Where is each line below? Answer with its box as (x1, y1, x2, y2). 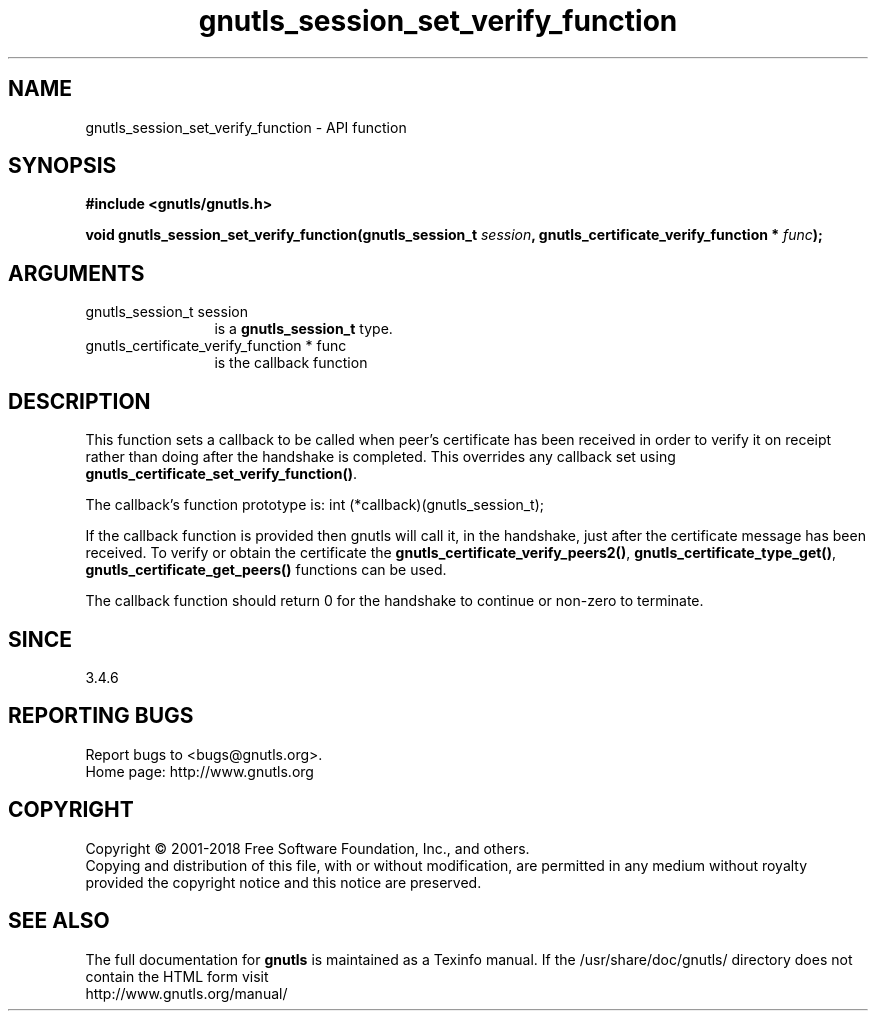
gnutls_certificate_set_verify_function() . (85, 465, 358, 483)
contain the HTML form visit (85, 967, 269, 985)
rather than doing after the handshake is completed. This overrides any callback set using (85, 448, 676, 466)
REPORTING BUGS (8, 703, 194, 729)
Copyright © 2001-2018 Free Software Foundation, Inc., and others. (85, 839, 530, 857)
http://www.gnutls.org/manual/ (85, 984, 288, 1002)
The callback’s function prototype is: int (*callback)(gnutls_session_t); (85, 496, 544, 514)
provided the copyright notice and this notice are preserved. (85, 873, 482, 891)
